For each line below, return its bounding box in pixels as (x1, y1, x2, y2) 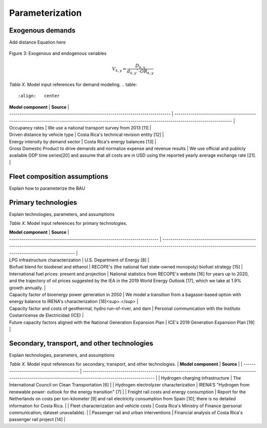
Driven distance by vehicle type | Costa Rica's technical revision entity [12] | (9, 131, 164, 138)
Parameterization (9, 7, 82, 18)
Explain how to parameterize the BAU (9, 185, 86, 191)
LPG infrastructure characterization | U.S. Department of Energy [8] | (9, 257, 149, 263)
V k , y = (112, 66, 127, 73)
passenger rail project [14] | (9, 417, 66, 423)
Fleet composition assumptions (9, 172, 109, 180)
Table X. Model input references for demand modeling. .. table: (9, 82, 137, 87)
